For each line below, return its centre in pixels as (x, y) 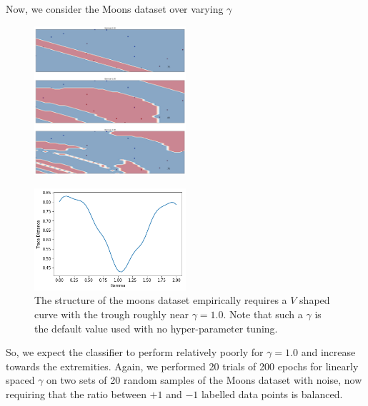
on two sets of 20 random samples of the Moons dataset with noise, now (204, 380)
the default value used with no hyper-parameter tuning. (156, 328)
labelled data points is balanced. (272, 394)
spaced (20, 380)
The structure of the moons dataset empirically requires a (161, 300)
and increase (328, 352)
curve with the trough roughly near (112, 314)
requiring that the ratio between (76, 394)
